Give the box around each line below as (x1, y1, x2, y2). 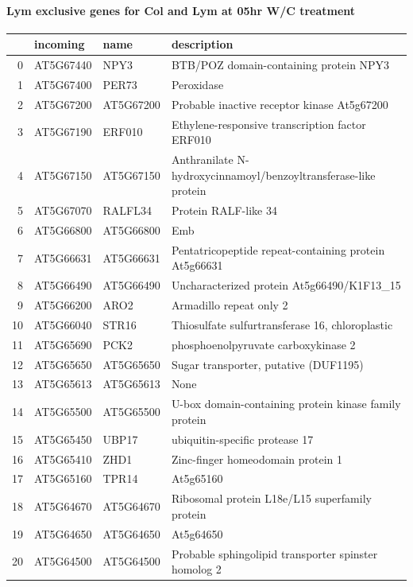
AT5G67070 (34, 202, 92, 219)
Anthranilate (171, 151, 234, 168)
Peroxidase (171, 76, 224, 92)
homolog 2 (171, 561, 222, 577)
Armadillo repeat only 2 (171, 297, 288, 313)
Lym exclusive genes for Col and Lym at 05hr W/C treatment (6, 2, 356, 18)
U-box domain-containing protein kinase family (171, 395, 401, 412)
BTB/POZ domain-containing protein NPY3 (171, 56, 390, 73)
